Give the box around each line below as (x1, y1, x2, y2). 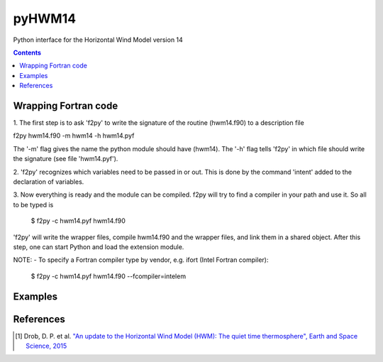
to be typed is (13, 200, 54, 209)
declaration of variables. (13, 177, 84, 186)
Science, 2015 (26, 341, 67, 351)
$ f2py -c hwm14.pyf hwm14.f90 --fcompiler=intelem (30, 272, 187, 280)
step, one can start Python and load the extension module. (13, 242, 184, 251)
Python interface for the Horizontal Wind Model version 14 (13, 35, 184, 44)
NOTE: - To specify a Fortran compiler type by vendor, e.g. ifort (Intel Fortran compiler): (13, 256, 269, 264)
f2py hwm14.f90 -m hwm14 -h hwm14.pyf (13, 131, 135, 140)
